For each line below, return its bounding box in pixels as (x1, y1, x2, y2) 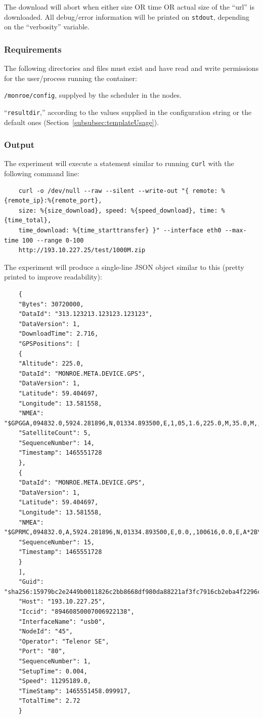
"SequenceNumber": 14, (18, 439, 95, 447)
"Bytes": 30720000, (18, 300, 84, 308)
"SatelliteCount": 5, (18, 429, 91, 437)
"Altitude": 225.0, (18, 360, 84, 368)
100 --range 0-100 (22, 236, 84, 244)
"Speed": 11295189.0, (18, 677, 91, 685)
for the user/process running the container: (4, 72, 137, 83)
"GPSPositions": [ (18, 340, 80, 347)
